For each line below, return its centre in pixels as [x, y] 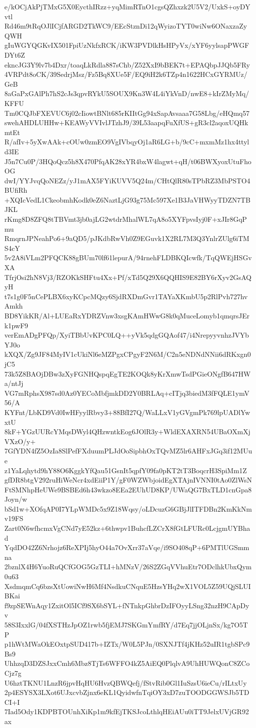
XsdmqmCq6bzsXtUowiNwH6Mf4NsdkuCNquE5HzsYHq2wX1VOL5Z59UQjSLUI [128, 586]
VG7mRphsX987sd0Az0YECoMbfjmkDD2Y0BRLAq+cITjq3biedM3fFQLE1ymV [127, 393]
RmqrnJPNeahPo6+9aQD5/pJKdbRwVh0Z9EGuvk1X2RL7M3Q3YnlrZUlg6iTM [127, 238]
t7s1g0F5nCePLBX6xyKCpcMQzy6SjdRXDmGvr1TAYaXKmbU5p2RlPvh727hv [126, 296]
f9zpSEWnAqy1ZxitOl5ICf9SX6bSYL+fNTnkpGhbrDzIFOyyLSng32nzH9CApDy [127, 605]
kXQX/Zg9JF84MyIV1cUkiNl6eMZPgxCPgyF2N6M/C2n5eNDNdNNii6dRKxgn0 [128, 354]
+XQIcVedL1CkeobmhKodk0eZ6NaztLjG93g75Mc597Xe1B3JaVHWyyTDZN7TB [128, 199]
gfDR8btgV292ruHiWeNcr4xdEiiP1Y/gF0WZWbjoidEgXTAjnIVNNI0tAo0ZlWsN [128, 480]
